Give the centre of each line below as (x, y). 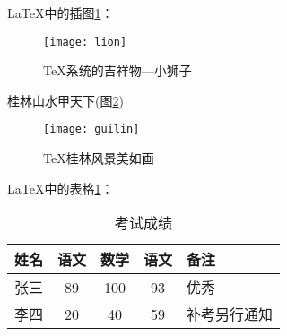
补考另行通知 (230, 314)
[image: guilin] (91, 129)
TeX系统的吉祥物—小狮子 (117, 70)
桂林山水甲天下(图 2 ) (65, 100)
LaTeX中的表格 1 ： (61, 188)
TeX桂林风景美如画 (99, 158)
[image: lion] (85, 42)
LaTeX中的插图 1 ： (61, 13)
